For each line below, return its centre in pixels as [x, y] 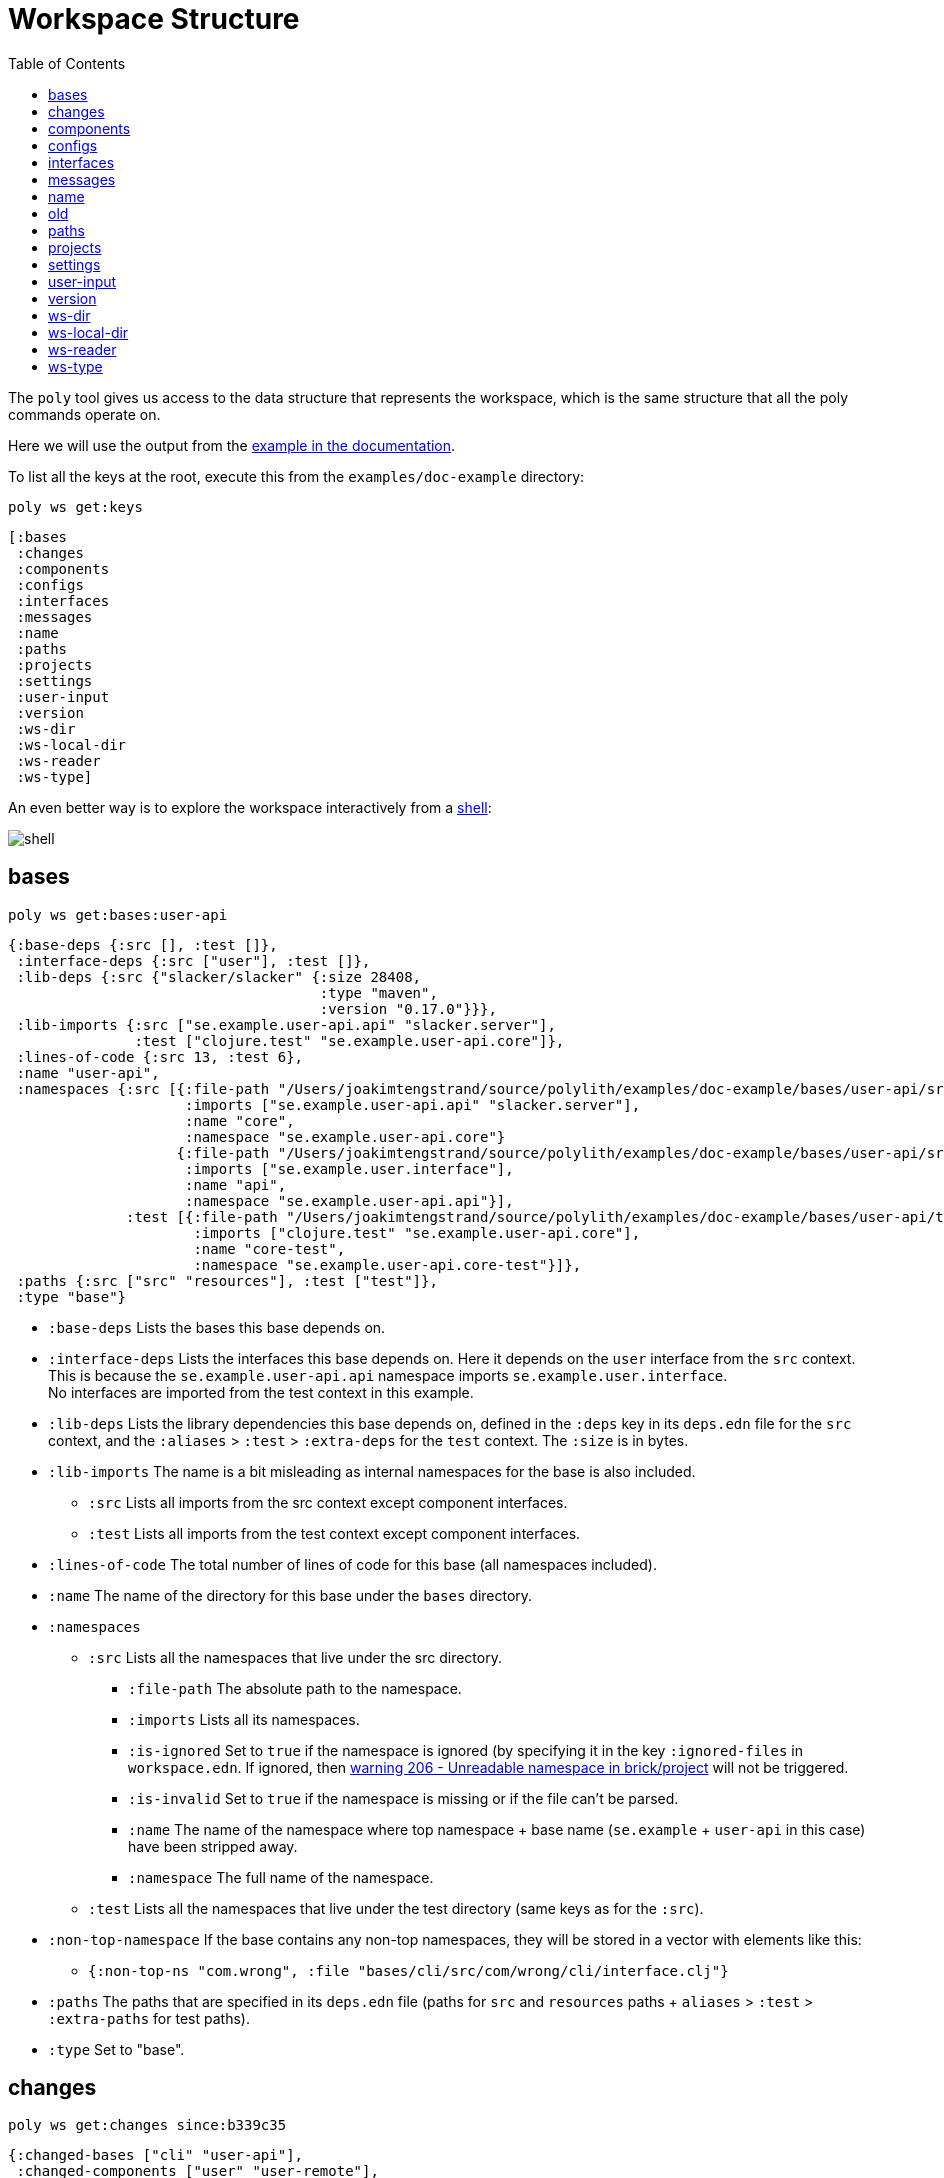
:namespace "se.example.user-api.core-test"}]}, [387, 1264]
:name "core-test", [269, 1248]
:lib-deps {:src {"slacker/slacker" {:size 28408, [219, 976]
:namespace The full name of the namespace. [281, 1877]
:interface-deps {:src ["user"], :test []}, [193, 960]
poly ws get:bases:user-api [118, 914]
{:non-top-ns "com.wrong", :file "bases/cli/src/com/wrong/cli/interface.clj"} [408, 1970]
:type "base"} [71, 1296]
